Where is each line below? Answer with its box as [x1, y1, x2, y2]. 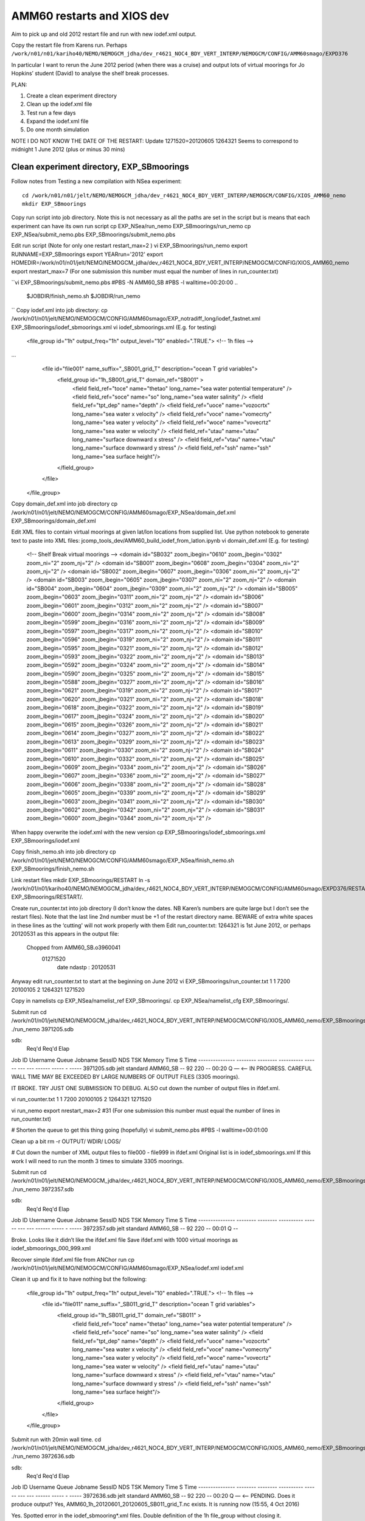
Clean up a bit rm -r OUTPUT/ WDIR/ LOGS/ [11, 1138, 121, 1145]
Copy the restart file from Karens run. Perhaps [11, 41, 128, 49]
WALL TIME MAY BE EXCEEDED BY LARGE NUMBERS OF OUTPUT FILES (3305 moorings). [11, 1073, 240, 1081]
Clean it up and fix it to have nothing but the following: [11, 1275, 147, 1283]
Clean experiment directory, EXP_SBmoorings [11, 162, 190, 172]
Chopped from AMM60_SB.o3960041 [26, 944, 121, 952]
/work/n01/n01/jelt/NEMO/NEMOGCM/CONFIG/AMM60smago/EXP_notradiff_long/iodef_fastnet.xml [11, 315, 261, 322]
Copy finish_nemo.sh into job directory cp [11, 848, 116, 855]
